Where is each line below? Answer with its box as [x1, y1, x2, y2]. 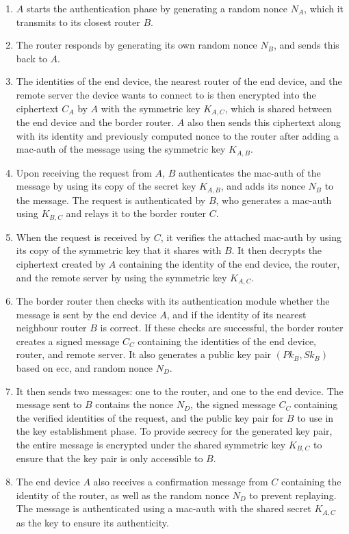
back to [16, 51, 47, 65]
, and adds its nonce [220, 179, 305, 193]
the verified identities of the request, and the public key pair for [16, 410, 284, 424]
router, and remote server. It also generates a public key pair [16, 347, 272, 361]
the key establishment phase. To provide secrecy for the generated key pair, [16, 424, 333, 438]
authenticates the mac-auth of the [178, 165, 321, 179]
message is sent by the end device [16, 307, 157, 321]
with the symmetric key [101, 101, 201, 115]
